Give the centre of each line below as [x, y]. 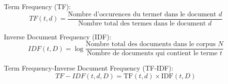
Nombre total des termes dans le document [142, 23]
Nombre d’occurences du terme [114, 14]
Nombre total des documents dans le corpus [151, 44]
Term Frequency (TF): [38, 6]
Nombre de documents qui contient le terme [152, 54]
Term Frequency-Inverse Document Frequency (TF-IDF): [89, 68]
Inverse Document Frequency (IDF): [58, 36]
